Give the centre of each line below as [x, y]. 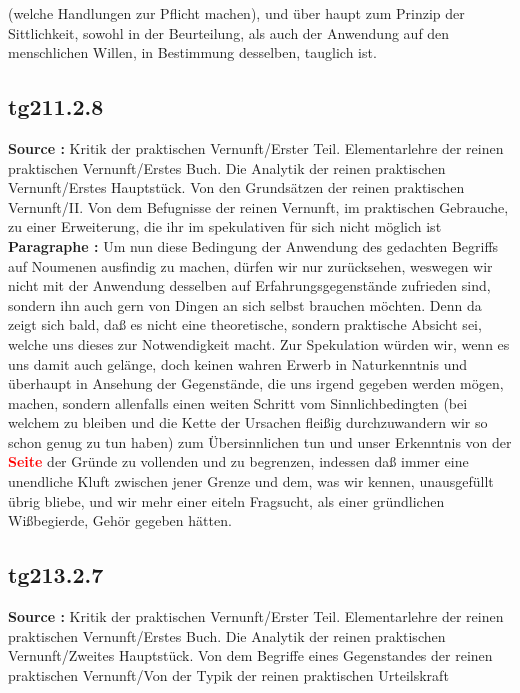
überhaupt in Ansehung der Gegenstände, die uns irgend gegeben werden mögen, [256, 383]
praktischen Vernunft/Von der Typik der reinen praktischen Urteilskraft [228, 674]
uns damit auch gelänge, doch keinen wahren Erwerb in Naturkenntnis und [238, 363]
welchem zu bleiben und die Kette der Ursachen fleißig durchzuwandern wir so [248, 422]
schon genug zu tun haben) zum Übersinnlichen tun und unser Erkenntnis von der [260, 441]
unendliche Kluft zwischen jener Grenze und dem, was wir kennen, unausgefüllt [251, 481]
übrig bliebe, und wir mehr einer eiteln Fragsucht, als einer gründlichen [226, 500]
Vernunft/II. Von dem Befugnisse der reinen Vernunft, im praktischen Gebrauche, [258, 206]
